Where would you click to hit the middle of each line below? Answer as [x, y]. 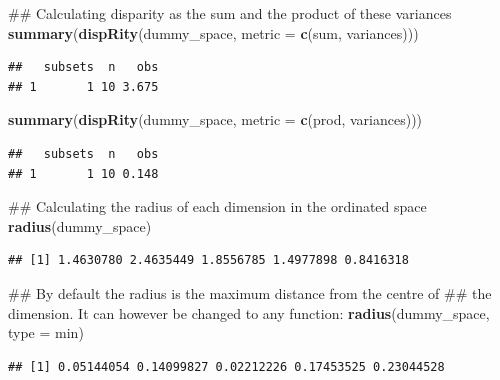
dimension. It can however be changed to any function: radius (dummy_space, [249, 312]
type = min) [46, 332]
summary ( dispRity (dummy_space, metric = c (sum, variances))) [213, 32]
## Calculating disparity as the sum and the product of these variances [230, 13]
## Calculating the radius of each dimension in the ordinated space [217, 206]
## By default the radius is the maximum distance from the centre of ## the [250, 292]
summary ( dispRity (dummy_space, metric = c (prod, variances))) [215, 119]
